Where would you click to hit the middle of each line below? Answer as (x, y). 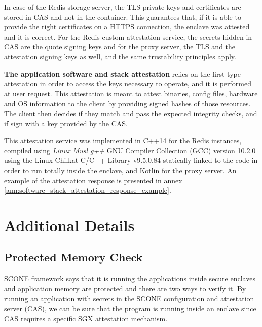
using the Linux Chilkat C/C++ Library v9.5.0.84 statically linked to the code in (131, 160)
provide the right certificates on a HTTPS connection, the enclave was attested (127, 27)
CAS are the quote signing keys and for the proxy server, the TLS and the (120, 46)
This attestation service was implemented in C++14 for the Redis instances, (123, 140)
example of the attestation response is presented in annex (93, 180)
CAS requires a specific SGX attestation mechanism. (86, 318)
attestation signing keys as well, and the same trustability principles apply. (120, 56)
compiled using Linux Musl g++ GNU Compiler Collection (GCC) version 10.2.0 (130, 150)
